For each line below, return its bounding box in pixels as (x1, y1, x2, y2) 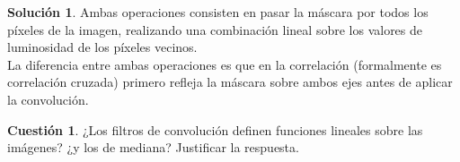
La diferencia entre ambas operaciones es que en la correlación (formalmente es (7, 55, 442, 73)
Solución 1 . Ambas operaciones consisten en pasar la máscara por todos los (7, 3, 429, 21)
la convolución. (7, 90, 89, 108)
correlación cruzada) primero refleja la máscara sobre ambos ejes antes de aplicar (7, 72, 453, 91)
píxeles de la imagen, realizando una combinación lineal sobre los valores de (7, 20, 423, 38)
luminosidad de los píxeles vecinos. (7, 38, 198, 56)
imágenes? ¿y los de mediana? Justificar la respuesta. (7, 138, 299, 157)
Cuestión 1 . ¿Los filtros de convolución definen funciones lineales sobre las (7, 120, 423, 139)
